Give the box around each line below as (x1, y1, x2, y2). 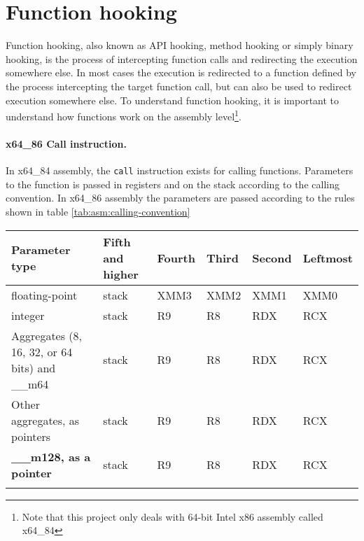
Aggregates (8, (11, 327, 83, 344)
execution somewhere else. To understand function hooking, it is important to (6, 92, 339, 107)
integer (11, 307, 45, 323)
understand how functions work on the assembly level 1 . (6, 107, 241, 123)
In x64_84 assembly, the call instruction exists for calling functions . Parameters (6, 163, 353, 178)
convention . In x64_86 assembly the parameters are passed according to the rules (6, 190, 355, 205)
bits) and (11, 359, 56, 376)
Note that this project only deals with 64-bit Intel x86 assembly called (22, 509, 323, 524)
